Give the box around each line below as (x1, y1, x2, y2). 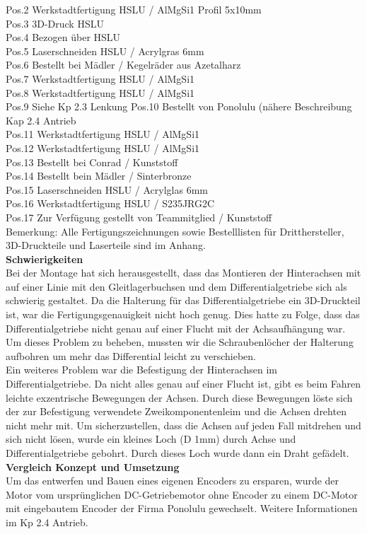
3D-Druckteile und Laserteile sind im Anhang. (6, 238, 206, 253)
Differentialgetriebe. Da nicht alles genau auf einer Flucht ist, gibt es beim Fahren (6, 376, 361, 391)
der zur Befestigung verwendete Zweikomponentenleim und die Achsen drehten (6, 404, 346, 419)
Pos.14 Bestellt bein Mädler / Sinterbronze (6, 168, 192, 183)
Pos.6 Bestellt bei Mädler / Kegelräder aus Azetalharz (6, 57, 241, 72)
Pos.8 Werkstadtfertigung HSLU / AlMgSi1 (6, 85, 195, 100)
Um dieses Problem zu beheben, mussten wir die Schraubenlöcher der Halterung (6, 335, 354, 349)
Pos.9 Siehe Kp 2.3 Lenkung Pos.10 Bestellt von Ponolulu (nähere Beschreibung (6, 99, 352, 114)
